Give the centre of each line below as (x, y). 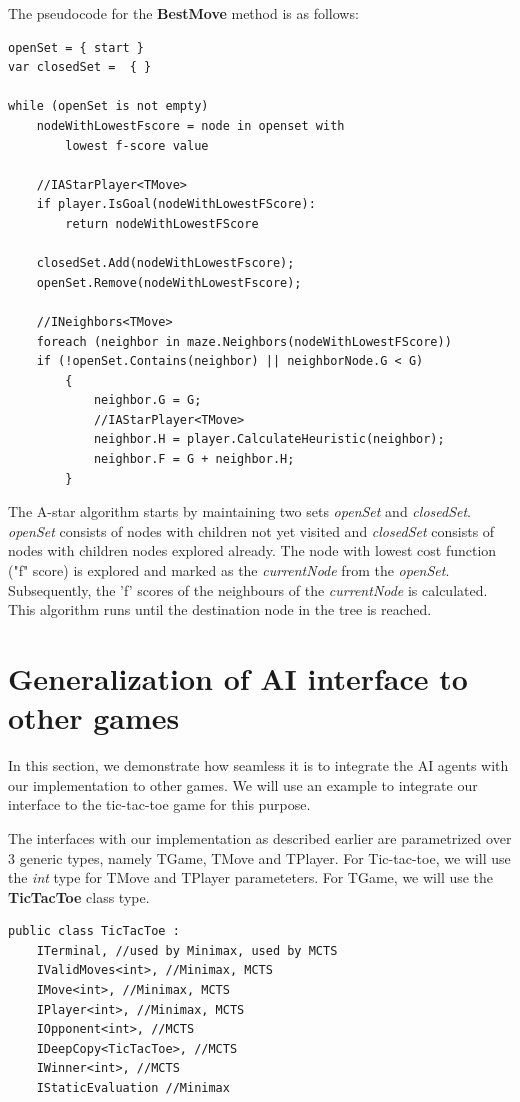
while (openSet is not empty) (108, 106)
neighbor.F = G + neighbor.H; (194, 459)
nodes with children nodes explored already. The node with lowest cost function (252, 550)
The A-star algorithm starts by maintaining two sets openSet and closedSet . (240, 511)
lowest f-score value (137, 145)
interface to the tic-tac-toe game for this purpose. (159, 804)
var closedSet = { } (80, 67)
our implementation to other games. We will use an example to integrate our (243, 784)
